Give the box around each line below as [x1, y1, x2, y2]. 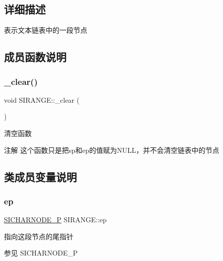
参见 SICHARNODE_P [4, 248, 78, 258]
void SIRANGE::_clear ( [4, 94, 80, 105]
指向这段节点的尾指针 [4, 231, 73, 241]
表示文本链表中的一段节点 [4, 25, 87, 35]
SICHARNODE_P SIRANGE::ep [4, 214, 107, 225]
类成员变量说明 [4, 169, 77, 184]
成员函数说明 [4, 49, 66, 65]
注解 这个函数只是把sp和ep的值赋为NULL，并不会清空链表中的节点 [4, 144, 220, 155]
